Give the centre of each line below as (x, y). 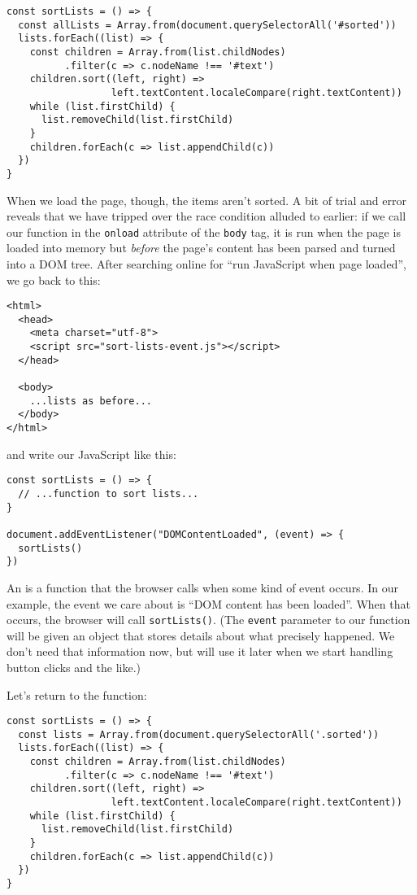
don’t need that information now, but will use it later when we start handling (200, 651)
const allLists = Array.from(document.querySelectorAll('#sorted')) (207, 25)
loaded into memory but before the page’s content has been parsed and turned (201, 248)
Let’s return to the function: (77, 694)
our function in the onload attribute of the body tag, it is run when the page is (204, 231)
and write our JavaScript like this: (91, 454)
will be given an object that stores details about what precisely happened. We (201, 635)
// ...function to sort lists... (109, 493)
